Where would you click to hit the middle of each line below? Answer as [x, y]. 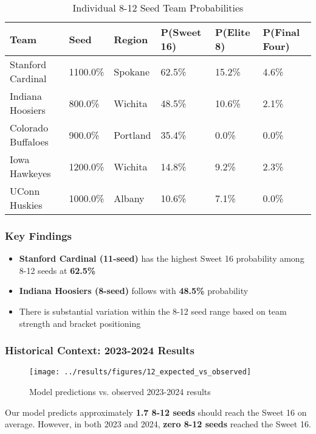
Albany [129, 198]
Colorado [29, 128]
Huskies [26, 205]
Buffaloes [29, 142]
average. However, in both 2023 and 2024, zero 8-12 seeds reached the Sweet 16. [158, 424]
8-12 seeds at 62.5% [57, 270]
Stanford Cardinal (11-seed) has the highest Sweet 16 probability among [162, 258]
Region [131, 39]
